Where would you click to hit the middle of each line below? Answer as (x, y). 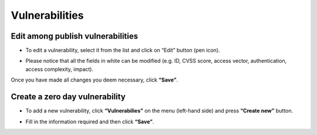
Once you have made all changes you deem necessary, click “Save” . (95, 80)
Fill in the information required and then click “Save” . (90, 122)
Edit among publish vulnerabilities (74, 36)
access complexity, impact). (60, 69)
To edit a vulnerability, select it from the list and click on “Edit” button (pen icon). (123, 50)
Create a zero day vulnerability (68, 97)
